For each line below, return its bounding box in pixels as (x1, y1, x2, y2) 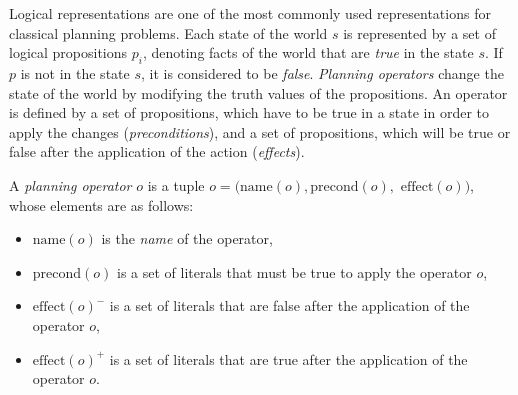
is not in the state (20, 62, 130, 83)
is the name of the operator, (101, 228, 273, 249)
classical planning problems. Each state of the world (9, 22, 328, 43)
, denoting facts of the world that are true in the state (142, 42, 474, 63)
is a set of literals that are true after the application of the (109, 348, 468, 369)
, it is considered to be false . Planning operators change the (140, 62, 504, 83)
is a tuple (147, 174, 205, 195)
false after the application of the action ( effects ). (9, 141, 305, 162)
